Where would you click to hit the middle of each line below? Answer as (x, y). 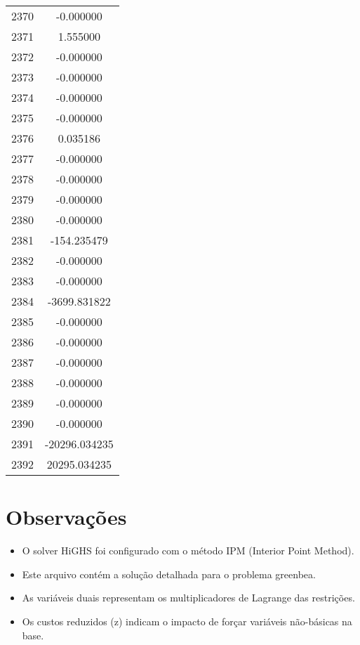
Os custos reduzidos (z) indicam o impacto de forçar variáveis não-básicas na (187, 621)
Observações (66, 517)
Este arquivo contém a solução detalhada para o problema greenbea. (169, 574)
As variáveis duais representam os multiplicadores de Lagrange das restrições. (188, 598)
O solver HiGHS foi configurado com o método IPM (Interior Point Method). (188, 550)
